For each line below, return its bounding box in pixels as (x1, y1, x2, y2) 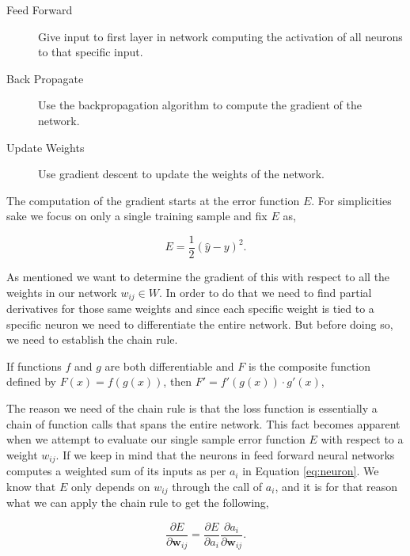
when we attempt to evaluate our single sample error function (6, 431, 306, 447)
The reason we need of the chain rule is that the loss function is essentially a (6, 400, 378, 417)
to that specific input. (38, 44, 143, 60)
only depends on (70, 478, 150, 494)
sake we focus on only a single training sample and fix (6, 208, 268, 224)
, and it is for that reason (275, 478, 398, 494)
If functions (6, 357, 62, 374)
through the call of (172, 478, 263, 494)
